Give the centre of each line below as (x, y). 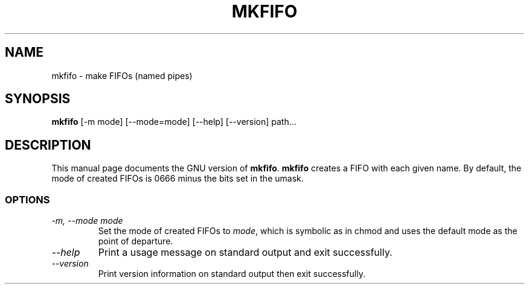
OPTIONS (27, 199)
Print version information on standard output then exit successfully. (232, 274)
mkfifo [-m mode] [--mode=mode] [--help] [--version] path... (174, 122)
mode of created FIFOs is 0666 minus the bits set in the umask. (178, 179)
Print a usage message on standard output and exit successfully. (245, 252)
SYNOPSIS (38, 99)
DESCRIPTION (48, 145)
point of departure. (136, 241)
